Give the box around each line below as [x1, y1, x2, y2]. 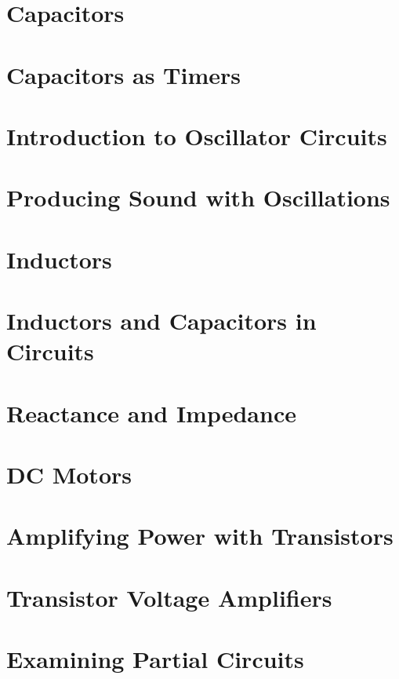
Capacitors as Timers [6, 58, 241, 90]
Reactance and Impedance [6, 396, 296, 429]
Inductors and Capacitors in [6, 305, 317, 337]
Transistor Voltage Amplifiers [6, 581, 332, 613]
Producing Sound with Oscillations [6, 181, 390, 214]
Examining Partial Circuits [6, 643, 304, 675]
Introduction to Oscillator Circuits [6, 119, 387, 151]
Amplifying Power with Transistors [6, 520, 394, 552]
